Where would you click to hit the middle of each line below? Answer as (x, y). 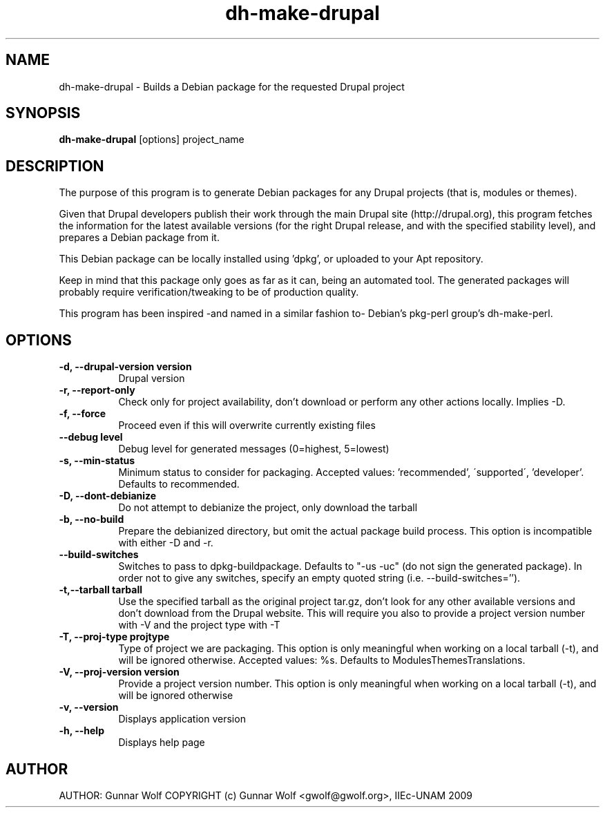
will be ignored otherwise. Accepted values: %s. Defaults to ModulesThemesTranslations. (322, 660)
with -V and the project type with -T (199, 625)
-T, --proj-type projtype (114, 637)
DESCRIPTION (55, 166)
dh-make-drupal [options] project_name (152, 140)
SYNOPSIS (43, 113)
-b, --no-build (92, 519)
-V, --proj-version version (119, 672)
